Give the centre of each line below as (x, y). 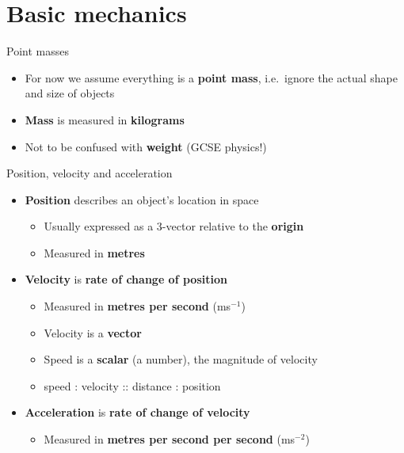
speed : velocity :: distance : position (132, 385)
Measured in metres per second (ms (137, 306)
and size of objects (70, 93)
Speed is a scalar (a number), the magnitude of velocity (181, 359)
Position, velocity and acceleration (90, 173)
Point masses (38, 51)
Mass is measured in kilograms (105, 119)
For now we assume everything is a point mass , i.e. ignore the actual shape (211, 77)
